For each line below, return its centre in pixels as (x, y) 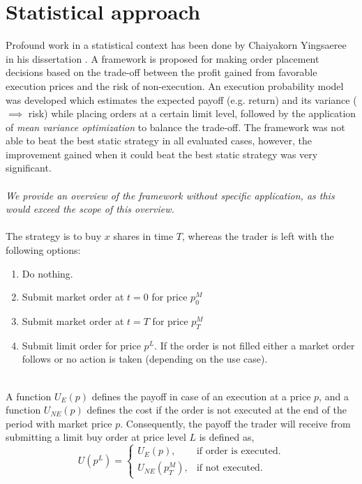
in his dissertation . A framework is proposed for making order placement (163, 58)
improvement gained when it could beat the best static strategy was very (162, 154)
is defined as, (227, 437)
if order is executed (237, 452)
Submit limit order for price (81, 345)
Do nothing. (47, 273)
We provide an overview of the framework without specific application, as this (170, 195)
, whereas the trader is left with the (258, 236)
